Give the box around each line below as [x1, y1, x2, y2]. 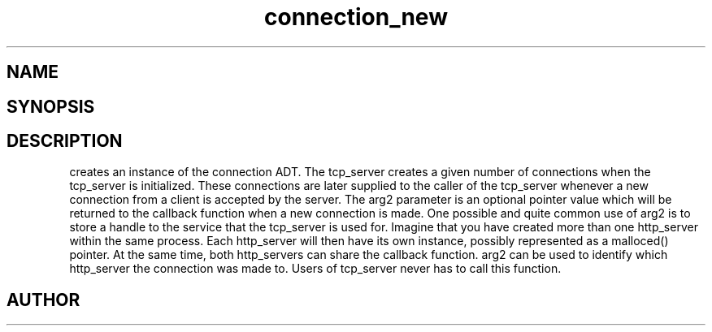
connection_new [264, 3, 448, 31]
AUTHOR [7, 289, 80, 310]
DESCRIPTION [7, 131, 123, 152]
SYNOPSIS [7, 96, 95, 117]
